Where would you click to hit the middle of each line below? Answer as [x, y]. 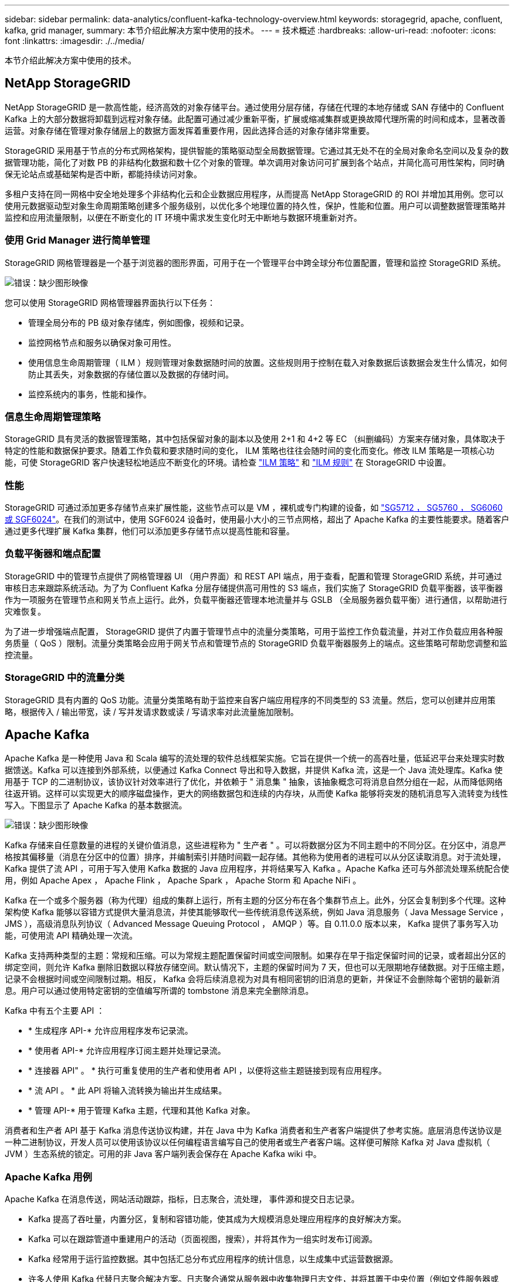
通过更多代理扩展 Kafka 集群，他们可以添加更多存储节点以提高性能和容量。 [150, 531]
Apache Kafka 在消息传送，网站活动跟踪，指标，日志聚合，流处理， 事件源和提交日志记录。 [182, 1199]
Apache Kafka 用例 [48, 1177]
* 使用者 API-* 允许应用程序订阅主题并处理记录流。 [127, 1051]
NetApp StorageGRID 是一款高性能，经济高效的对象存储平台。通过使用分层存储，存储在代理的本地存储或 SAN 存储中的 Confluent [254, 107]
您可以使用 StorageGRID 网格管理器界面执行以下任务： [110, 302]
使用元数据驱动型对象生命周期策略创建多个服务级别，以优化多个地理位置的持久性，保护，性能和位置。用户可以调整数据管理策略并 [255, 205]
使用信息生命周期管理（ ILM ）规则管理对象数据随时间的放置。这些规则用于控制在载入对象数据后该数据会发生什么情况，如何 [268, 362]
